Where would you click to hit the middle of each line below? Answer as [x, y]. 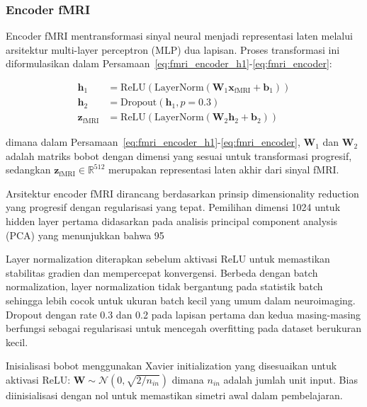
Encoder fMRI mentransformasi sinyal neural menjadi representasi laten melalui [179, 36]
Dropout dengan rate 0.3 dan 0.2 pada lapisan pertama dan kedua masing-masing [183, 314]
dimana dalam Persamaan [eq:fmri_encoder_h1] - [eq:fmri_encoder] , [153, 142]
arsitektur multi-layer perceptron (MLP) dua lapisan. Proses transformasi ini [173, 49]
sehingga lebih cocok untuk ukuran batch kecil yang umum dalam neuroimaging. [181, 300]
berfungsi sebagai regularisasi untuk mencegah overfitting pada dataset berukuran [183, 328]
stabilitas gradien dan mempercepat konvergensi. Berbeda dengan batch [162, 272]
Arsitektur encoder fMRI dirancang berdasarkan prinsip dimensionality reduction [182, 193]
